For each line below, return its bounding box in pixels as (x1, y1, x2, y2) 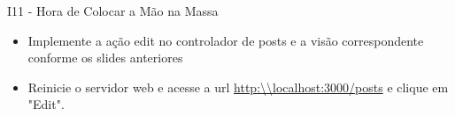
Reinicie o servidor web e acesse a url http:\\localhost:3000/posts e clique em (27, 77, 449, 96)
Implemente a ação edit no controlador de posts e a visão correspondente (27, 31, 424, 49)
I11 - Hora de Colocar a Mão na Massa (7, 2, 219, 19)
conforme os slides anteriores (27, 48, 183, 67)
